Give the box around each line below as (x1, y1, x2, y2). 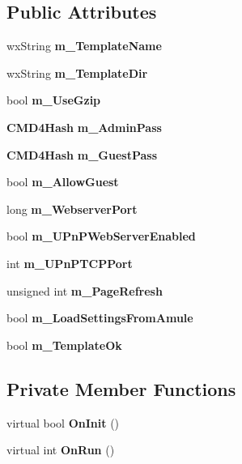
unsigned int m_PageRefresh (6, 282, 163, 299)
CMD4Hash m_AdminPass (6, 118, 162, 135)
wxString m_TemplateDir (6, 64, 148, 81)
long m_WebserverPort (6, 200, 138, 217)
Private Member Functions (6, 376, 236, 401)
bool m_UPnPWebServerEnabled (6, 228, 196, 245)
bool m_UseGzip (6, 92, 101, 109)
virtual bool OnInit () (6, 414, 120, 431)
